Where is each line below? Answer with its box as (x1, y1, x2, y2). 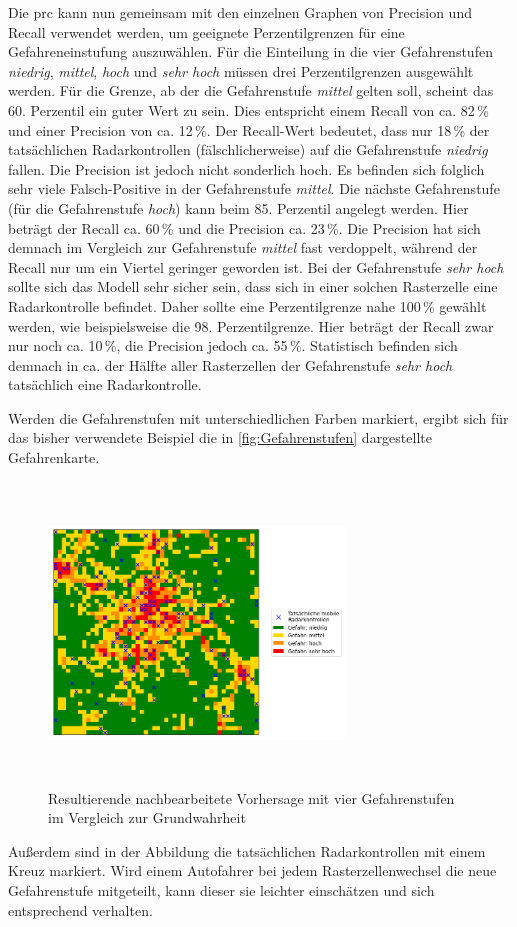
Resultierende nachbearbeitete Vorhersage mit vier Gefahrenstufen (48, 787, 455, 808)
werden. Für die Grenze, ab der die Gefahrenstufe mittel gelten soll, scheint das (8, 80, 494, 101)
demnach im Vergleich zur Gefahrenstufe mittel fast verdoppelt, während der (8, 237, 478, 258)
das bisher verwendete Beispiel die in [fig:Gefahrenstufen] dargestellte (8, 427, 432, 448)
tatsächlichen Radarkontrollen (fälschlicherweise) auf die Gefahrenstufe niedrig (8, 139, 488, 160)
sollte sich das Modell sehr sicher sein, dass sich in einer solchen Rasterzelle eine (8, 276, 498, 297)
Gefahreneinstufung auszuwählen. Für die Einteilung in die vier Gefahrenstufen (8, 41, 493, 62)
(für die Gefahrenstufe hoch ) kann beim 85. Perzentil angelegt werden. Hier (8, 197, 469, 218)
